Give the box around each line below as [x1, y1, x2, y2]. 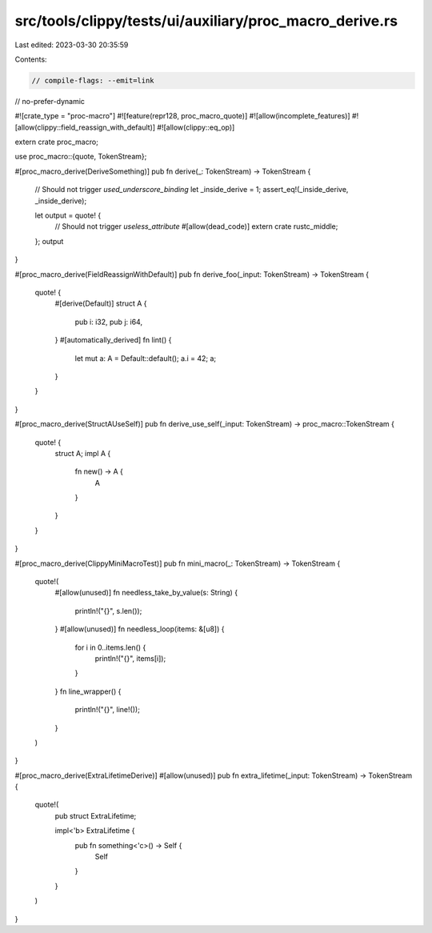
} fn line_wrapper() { [54, 687, 122, 696]
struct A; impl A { [54, 448, 111, 458]
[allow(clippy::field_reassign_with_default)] [14, 122, 156, 132]
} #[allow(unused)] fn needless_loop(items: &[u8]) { [54, 624, 225, 634]
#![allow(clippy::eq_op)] [157, 122, 235, 132]
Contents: [14, 54, 47, 64]
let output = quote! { [34, 210, 102, 220]
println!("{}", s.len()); [74, 606, 142, 615]
